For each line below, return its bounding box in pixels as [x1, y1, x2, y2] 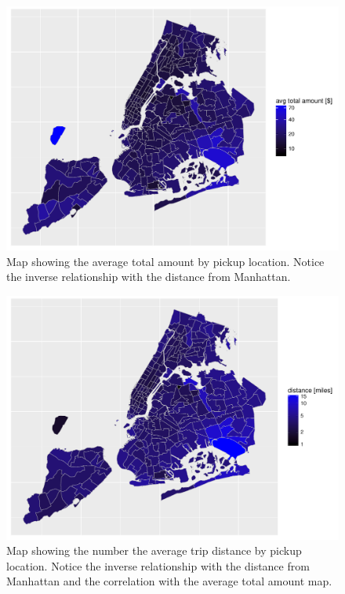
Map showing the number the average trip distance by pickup [6, 542, 302, 559]
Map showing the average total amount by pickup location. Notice [6, 253, 325, 269]
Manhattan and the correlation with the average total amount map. [6, 573, 332, 589]
